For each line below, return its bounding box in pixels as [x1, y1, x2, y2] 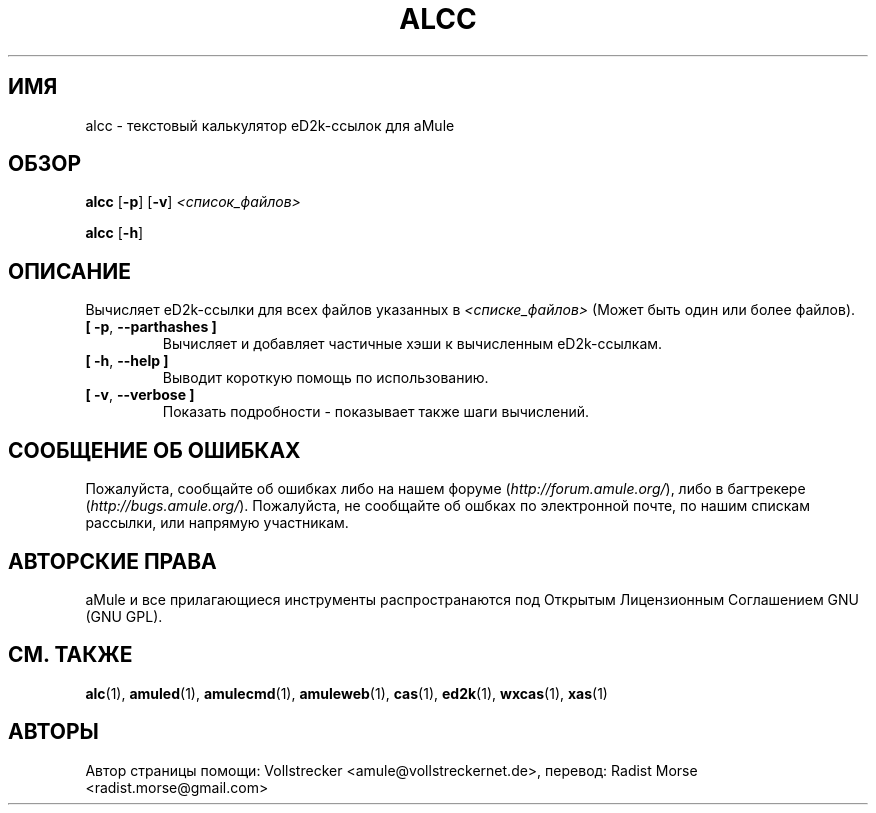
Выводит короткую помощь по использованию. [162, 369, 489, 387]
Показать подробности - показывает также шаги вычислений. [162, 403, 590, 421]
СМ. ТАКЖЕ [8, 642, 133, 668]
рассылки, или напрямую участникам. [85, 514, 349, 532]
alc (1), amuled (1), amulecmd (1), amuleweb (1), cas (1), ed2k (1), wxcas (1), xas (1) [85, 684, 608, 702]
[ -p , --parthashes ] [85, 318, 217, 336]
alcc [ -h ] [85, 224, 144, 242]
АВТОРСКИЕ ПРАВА [8, 548, 217, 574]
